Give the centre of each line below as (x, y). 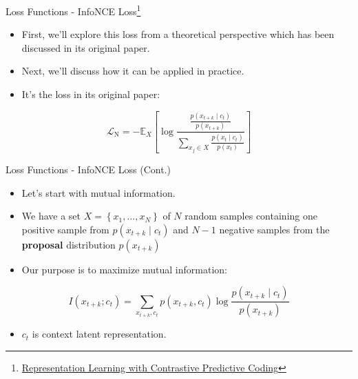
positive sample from (65, 229)
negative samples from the (274, 229)
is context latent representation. (99, 334)
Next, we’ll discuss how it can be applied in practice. (133, 71)
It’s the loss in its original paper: (91, 94)
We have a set (51, 216)
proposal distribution (69, 244)
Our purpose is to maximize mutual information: (124, 269)
